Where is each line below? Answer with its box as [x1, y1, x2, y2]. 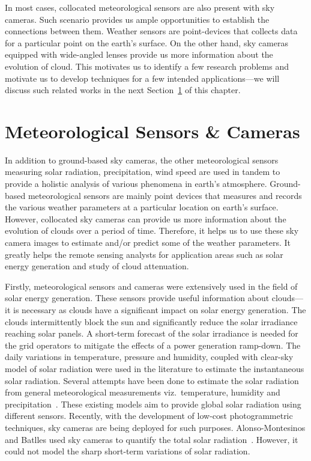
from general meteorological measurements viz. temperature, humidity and [5, 386, 280, 398]
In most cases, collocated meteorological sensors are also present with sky [5, 1, 275, 13]
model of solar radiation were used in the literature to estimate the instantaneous [5, 362, 304, 374]
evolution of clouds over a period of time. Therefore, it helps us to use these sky [5, 224, 299, 237]
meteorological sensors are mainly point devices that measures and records [28, 189, 302, 201]
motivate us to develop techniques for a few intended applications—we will [5, 72, 280, 84]
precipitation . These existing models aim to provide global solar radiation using [5, 397, 301, 410]
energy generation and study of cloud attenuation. [5, 260, 189, 272]
